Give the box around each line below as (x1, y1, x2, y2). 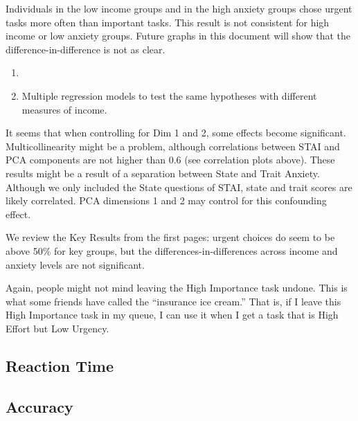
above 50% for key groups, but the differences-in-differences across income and (6, 243, 338, 258)
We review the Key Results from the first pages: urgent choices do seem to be (6, 230, 335, 244)
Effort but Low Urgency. (6, 321, 109, 335)
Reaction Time (6, 355, 114, 376)
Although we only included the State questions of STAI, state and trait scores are (6, 179, 352, 194)
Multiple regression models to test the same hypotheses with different (21, 88, 317, 102)
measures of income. (21, 102, 107, 116)
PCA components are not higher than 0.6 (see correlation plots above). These (6, 152, 335, 167)
